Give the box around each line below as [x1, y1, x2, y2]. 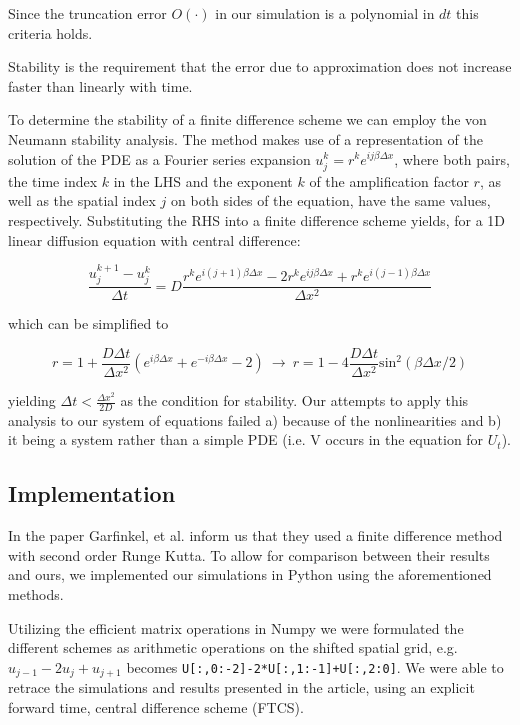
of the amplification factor [309, 170, 469, 191]
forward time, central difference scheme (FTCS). [8, 696, 304, 717]
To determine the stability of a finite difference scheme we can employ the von [8, 109, 487, 130]
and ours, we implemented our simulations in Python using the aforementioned [8, 564, 492, 585]
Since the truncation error [8, 3, 167, 23]
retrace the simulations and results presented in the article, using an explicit [8, 677, 475, 698]
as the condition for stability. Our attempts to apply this [120, 390, 469, 411]
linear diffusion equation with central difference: [8, 229, 301, 250]
